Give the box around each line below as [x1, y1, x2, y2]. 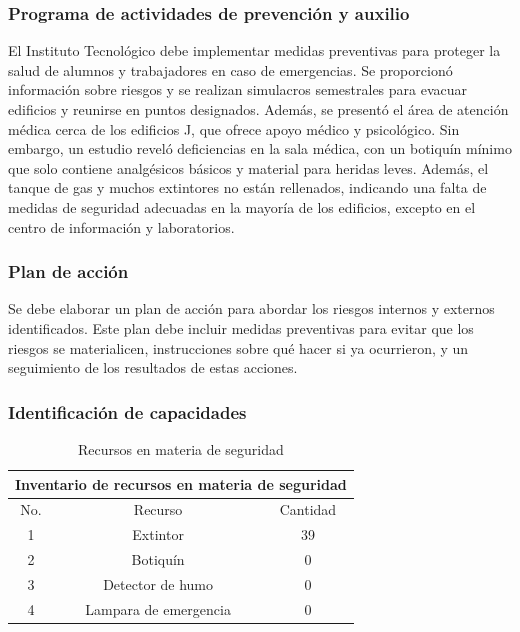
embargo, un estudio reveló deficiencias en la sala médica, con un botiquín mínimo [8, 138, 512, 159]
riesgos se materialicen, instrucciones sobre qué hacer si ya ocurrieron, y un [8, 337, 469, 358]
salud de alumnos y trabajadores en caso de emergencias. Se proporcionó [8, 59, 453, 80]
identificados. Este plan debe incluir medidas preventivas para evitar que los [8, 317, 474, 338]
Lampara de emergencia [85, 598, 231, 619]
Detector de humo [103, 573, 214, 594]
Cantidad [279, 499, 337, 520]
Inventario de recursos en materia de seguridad [15, 473, 347, 494]
